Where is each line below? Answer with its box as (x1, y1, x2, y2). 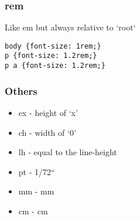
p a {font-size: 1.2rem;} (5, 61, 105, 70)
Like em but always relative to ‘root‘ (5, 21, 136, 33)
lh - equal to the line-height (18, 146, 117, 158)
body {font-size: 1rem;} (5, 42, 101, 50)
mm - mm (18, 185, 54, 197)
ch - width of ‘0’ (18, 126, 76, 138)
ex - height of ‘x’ (18, 107, 78, 118)
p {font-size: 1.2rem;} (5, 52, 97, 60)
